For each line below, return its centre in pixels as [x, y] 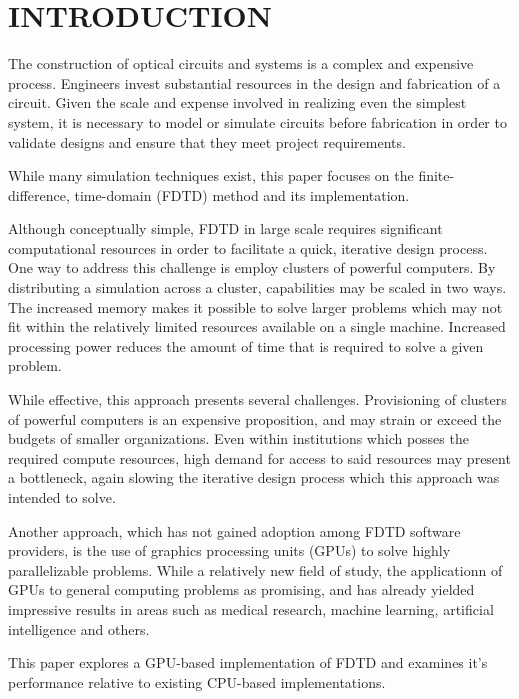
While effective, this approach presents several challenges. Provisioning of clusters [257, 399]
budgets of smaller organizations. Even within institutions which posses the [238, 438]
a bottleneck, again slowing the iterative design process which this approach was [254, 477]
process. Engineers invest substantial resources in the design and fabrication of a [254, 82]
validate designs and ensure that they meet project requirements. [207, 141]
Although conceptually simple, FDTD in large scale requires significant [225, 228]
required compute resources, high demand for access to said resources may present [259, 457]
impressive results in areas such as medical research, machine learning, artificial [251, 608]
